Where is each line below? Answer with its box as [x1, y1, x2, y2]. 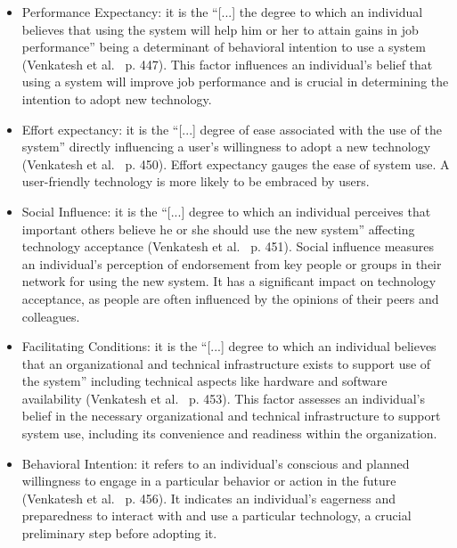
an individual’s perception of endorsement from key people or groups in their [21, 254, 442, 273]
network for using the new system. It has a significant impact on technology [21, 272, 437, 290]
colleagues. [21, 307, 80, 325]
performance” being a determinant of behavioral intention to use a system [21, 37, 426, 56]
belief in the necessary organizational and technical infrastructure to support [21, 406, 441, 425]
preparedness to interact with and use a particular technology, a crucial [21, 506, 412, 525]
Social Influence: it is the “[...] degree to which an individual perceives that [21, 201, 431, 220]
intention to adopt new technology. [21, 89, 212, 108]
